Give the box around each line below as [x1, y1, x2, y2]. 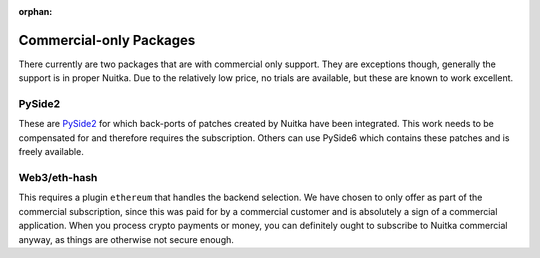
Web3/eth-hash [18, 170, 98, 184]
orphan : [18, 6, 53, 17]
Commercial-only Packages [18, 31, 196, 49]
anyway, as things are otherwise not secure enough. [18, 233, 235, 245]
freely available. [18, 146, 84, 158]
